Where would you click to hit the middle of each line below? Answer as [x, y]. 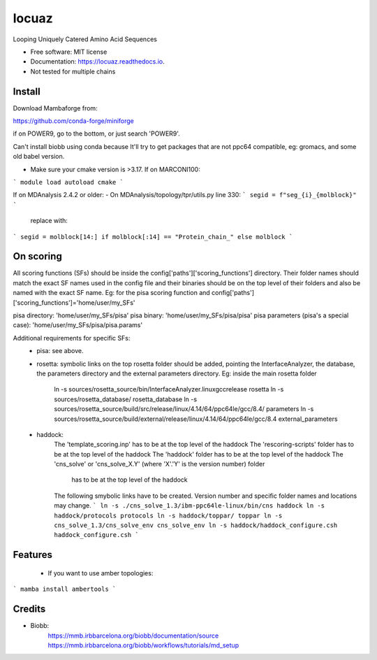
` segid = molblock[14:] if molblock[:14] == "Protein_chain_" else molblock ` [153, 237]
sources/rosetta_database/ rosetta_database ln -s [126, 399]
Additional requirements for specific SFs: [72, 338]
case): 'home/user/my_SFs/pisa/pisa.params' [78, 325]
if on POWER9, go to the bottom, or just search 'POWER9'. [97, 134]
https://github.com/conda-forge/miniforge [73, 121]
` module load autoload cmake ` [68, 182]
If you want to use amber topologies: [101, 573]
